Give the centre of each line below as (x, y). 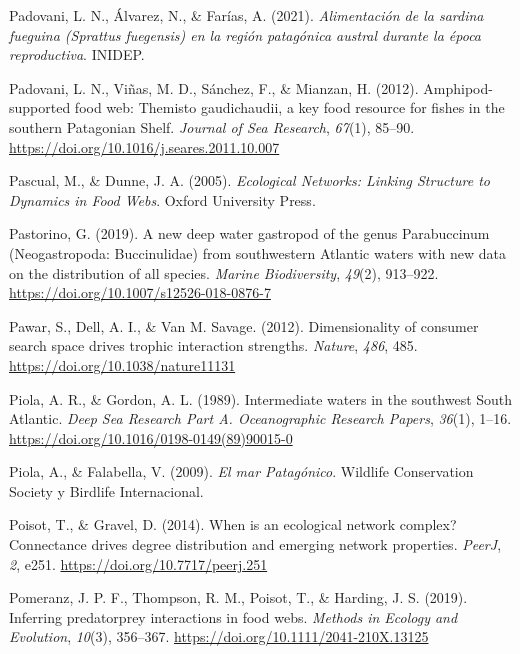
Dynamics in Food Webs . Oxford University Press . (162, 199)
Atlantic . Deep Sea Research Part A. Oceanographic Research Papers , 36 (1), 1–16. (260, 418)
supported (40, 107)
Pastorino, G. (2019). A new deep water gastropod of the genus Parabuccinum (249, 233)
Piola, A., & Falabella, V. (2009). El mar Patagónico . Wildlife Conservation (241, 471)
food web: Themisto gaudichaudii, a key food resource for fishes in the (289, 107)
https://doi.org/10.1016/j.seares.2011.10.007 (144, 146)
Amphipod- (458, 87)
